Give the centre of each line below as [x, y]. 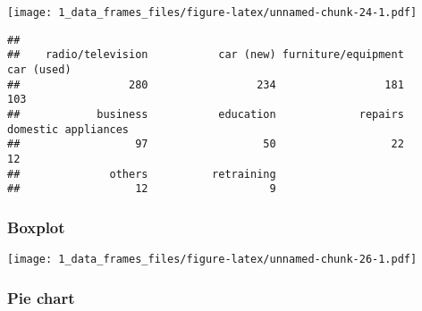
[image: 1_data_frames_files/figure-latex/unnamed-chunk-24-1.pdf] [212, 13]
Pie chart [41, 297]
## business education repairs [206, 114]
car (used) [39, 69]
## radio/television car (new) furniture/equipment [206, 55]
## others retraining [142, 174]
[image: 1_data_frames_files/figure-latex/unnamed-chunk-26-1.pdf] [212, 260]
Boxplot [36, 227]
